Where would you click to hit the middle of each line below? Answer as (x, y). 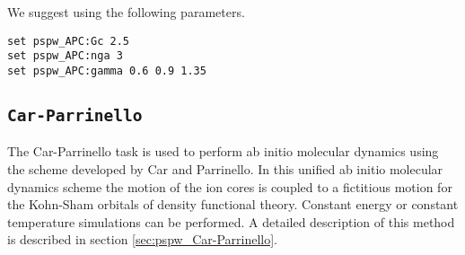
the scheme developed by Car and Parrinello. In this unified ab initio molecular (225, 168)
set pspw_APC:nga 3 (65, 56)
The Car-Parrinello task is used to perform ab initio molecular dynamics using (223, 151)
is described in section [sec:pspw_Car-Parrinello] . (142, 239)
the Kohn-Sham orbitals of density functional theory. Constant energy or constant (233, 204)
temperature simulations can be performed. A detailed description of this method (231, 221)
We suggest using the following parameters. (126, 12)
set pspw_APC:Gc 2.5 (69, 41)
